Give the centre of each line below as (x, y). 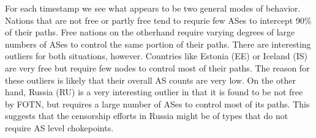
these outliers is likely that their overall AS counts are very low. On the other (150, 80)
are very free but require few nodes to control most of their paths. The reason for (157, 67)
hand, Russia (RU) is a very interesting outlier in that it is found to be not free (154, 92)
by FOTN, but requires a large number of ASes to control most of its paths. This (157, 103)
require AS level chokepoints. (59, 127)
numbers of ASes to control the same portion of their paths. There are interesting (158, 44)
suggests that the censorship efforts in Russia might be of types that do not (147, 116)
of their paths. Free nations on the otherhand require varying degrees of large (150, 32)
